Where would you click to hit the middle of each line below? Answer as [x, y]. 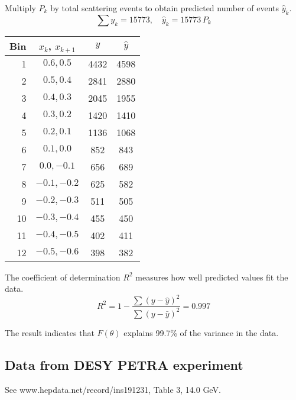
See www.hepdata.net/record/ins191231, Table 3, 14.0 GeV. [113, 389]
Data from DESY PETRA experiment [124, 364]
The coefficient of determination [63, 277]
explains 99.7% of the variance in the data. [201, 332]
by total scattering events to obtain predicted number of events [165, 8]
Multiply [20, 8]
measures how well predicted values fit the [212, 277]
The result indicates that [50, 332]
